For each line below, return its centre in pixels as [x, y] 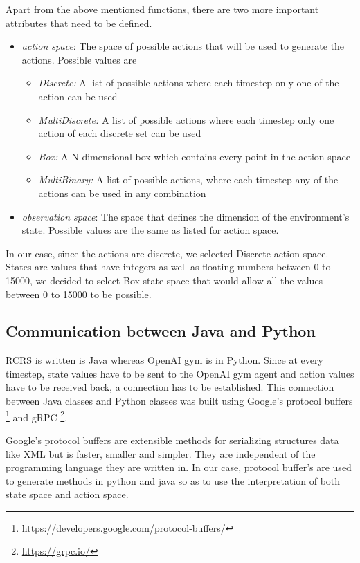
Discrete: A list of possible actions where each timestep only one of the [189, 83]
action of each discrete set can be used [120, 133]
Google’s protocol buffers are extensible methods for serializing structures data [172, 440]
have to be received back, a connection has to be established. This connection [170, 387]
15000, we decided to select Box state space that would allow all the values [164, 280]
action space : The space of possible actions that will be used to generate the [183, 46]
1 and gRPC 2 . [37, 416]
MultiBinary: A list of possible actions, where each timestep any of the [188, 179]
